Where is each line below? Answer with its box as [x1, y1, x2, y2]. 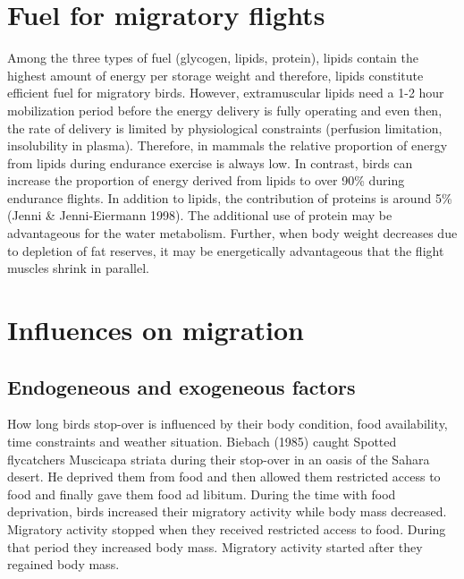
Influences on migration [7, 311, 304, 348]
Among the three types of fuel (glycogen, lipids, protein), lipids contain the [7, 48, 419, 67]
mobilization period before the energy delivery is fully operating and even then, [7, 100, 443, 119]
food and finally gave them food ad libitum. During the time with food [7, 484, 396, 503]
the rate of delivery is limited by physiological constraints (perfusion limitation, [7, 118, 443, 137]
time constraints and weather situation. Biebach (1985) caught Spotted [7, 432, 397, 451]
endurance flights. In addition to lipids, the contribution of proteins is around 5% [7, 188, 452, 207]
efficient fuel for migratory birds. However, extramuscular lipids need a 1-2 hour [7, 83, 444, 102]
